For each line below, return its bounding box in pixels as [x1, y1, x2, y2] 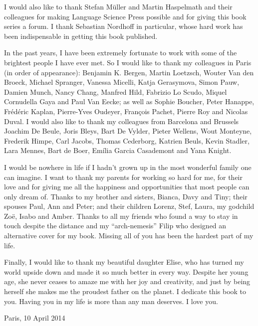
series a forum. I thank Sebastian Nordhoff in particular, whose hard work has [4, 21, 243, 31]
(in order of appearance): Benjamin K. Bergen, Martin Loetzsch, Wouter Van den [4, 67, 254, 77]
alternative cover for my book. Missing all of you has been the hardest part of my [4, 230, 254, 241]
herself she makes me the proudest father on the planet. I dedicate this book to [4, 286, 247, 297]
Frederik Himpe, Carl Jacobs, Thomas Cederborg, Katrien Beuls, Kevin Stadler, [4, 135, 250, 146]
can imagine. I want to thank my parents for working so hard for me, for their [4, 171, 243, 182]
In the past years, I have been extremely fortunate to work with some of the [4, 47, 237, 58]
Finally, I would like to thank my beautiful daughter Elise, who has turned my [4, 257, 244, 267]
